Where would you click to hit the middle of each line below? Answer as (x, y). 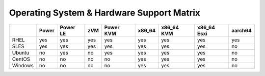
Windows (23, 65)
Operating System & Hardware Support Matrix (105, 13)
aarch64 (242, 30)
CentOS (21, 59)
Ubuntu (21, 53)
